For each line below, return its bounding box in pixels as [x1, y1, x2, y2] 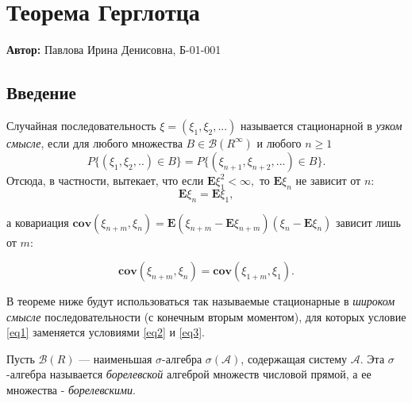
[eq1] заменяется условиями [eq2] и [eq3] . [6, 324, 205, 340]
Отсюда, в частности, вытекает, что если [6, 171, 204, 188]
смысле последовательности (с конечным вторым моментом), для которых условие [6, 308, 406, 324]
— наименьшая [79, 350, 152, 367]
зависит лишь [336, 213, 401, 230]
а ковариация [6, 213, 69, 230]
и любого [256, 134, 302, 151]
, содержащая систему [241, 350, 348, 367]
